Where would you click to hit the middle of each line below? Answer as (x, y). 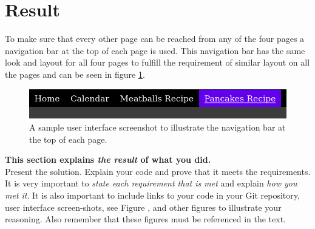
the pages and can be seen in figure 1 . (75, 74)
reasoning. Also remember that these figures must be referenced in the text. (145, 219)
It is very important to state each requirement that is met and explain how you (151, 183)
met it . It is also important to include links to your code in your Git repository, (152, 195)
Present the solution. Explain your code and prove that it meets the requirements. (158, 171)
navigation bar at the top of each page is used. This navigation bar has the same (155, 50)
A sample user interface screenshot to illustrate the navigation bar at (157, 127)
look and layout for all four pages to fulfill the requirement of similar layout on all (157, 62)
